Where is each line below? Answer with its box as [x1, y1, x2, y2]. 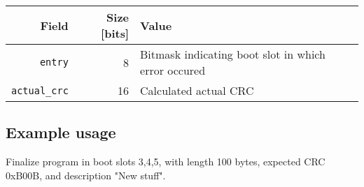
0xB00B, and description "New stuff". [6, 167, 166, 182]
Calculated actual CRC [140, 82, 254, 98]
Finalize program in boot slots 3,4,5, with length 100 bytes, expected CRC [6, 154, 325, 169]
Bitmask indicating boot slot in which [140, 46, 325, 62]
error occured [140, 62, 206, 78]
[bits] [101, 25, 129, 41]
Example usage [6, 121, 116, 143]
